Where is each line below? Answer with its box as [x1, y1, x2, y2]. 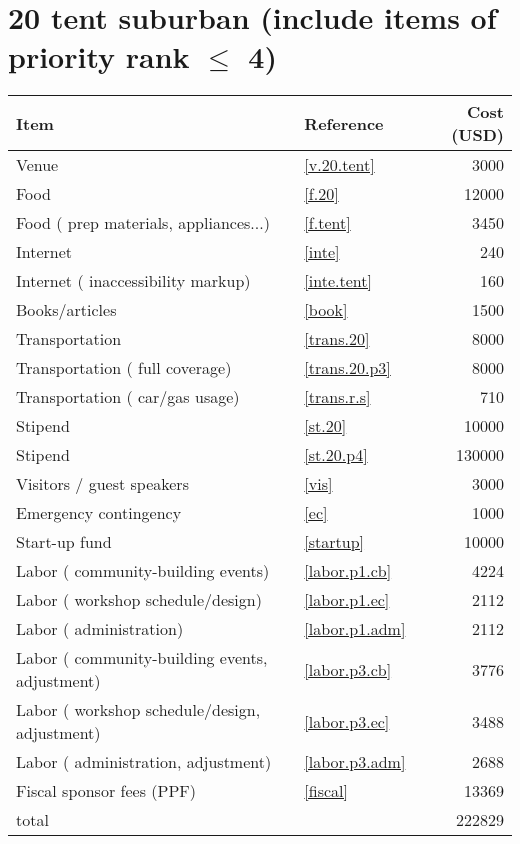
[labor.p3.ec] [304, 709, 390, 733]
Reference [304, 111, 384, 135]
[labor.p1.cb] [304, 559, 392, 583]
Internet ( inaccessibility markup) [16, 269, 251, 293]
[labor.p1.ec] [304, 588, 390, 612]
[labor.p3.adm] [304, 750, 406, 774]
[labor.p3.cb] [304, 657, 392, 681]
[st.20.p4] [304, 443, 368, 467]
